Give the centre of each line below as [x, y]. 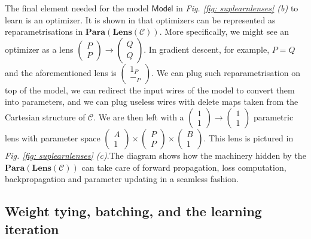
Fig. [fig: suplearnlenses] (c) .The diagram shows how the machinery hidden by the [155, 155]
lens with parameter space [53, 137]
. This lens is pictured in [249, 137]
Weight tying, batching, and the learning [133, 211]
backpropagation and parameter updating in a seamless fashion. [122, 179]
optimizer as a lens [39, 49]
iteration [32, 229]
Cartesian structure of [45, 117]
